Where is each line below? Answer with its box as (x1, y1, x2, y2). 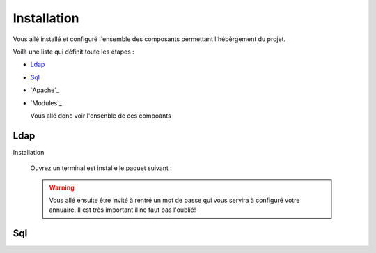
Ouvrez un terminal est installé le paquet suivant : (30, 164, 172, 172)
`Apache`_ (30, 86, 60, 94)
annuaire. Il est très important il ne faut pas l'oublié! (49, 206, 196, 214)
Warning (49, 183, 75, 192)
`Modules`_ (30, 98, 63, 107)
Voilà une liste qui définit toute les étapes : (13, 47, 135, 56)
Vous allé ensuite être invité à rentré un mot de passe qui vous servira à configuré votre (49, 196, 300, 204)
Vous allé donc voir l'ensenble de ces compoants (30, 112, 172, 120)
